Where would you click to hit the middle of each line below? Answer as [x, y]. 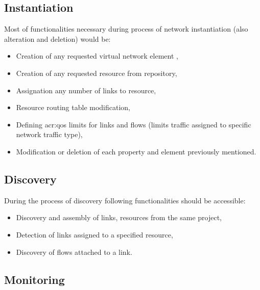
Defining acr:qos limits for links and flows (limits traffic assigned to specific [134, 124]
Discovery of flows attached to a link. [74, 252]
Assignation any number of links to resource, [86, 90]
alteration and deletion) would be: [57, 38]
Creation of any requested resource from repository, [97, 73]
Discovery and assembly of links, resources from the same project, [119, 217]
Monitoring [34, 279]
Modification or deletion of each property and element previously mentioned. [136, 151]
